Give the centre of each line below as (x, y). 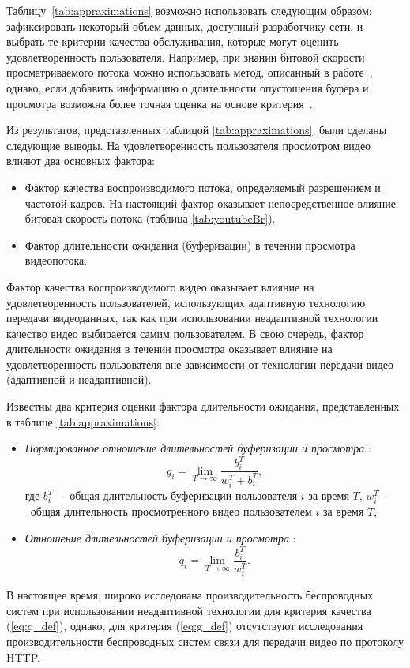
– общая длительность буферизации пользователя (178, 495)
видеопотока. (56, 260)
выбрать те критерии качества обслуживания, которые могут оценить (173, 41)
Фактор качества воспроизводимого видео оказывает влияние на (160, 286)
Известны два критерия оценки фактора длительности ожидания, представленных (203, 406)
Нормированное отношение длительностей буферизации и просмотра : (198, 448)
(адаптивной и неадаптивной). (79, 379)
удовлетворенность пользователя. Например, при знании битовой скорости (186, 56)
